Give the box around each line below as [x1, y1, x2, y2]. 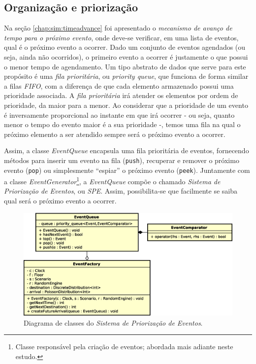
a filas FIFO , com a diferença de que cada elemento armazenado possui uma [4, 80, 234, 91]
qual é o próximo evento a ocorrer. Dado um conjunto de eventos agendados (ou [4, 42, 246, 52]
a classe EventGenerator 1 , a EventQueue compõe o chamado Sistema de [4, 175, 221, 186]
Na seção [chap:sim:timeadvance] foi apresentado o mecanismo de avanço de [4, 23, 232, 33]
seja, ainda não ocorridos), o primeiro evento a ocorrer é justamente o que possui [4, 51, 248, 62]
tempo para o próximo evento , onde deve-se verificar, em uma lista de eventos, [4, 32, 239, 42]
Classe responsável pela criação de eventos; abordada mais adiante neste [15, 341, 233, 352]
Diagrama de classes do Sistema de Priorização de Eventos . [24, 317, 203, 328]
